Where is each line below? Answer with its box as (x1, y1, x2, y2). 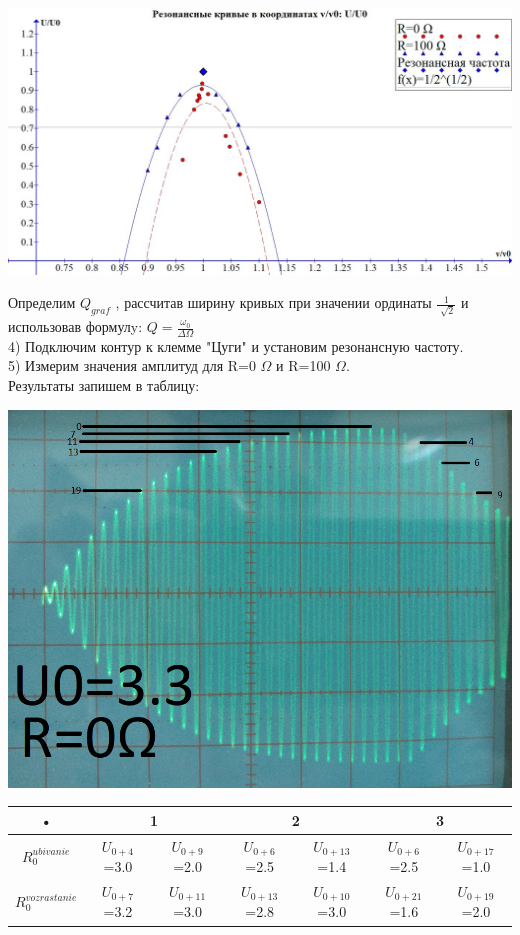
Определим (8, 292, 76, 313)
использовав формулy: (8, 316, 143, 337)
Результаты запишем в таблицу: (8, 375, 200, 396)
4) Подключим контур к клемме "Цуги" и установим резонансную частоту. (8, 335, 464, 356)
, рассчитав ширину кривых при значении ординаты (115, 292, 432, 313)
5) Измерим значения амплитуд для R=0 (8, 355, 256, 376)
